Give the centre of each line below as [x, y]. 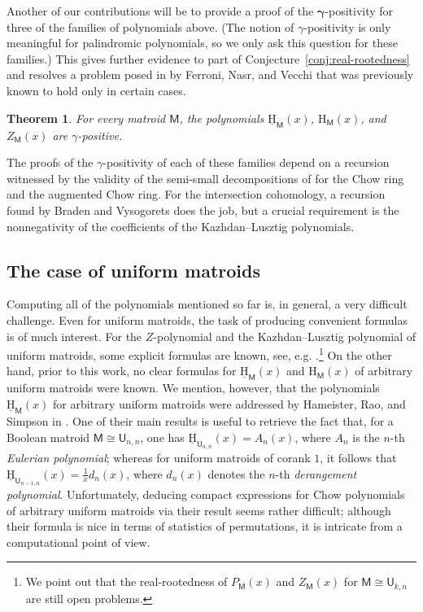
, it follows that [358, 458]
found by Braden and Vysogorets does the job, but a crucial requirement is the [203, 210]
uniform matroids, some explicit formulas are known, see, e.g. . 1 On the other [199, 354]
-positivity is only [347, 26]
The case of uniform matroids [133, 270]
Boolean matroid [48, 437]
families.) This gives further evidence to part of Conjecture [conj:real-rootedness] [208, 58]
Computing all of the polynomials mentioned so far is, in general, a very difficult [207, 304]
